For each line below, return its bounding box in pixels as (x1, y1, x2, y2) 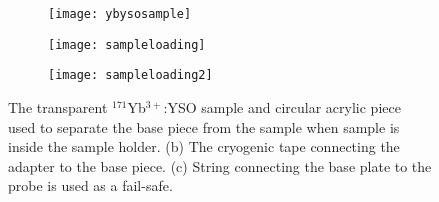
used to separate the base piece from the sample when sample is (8, 116, 400, 137)
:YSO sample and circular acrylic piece (163, 96, 401, 117)
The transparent (8, 96, 108, 117)
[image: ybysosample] (48, 7, 192, 21)
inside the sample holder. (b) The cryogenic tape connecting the (8, 136, 400, 157)
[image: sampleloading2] (48, 68, 213, 83)
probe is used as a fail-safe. (8, 175, 173, 196)
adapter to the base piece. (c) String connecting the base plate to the (8, 155, 432, 176)
